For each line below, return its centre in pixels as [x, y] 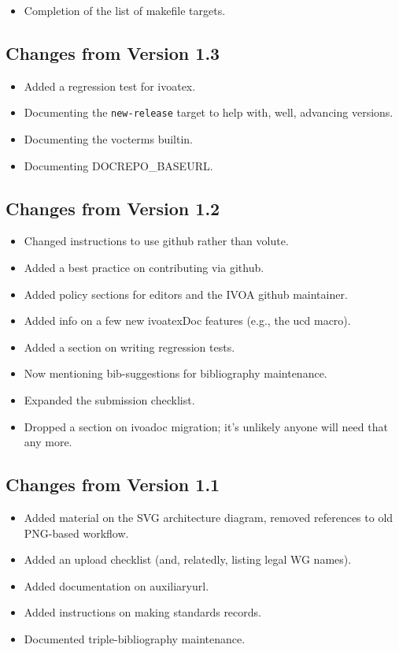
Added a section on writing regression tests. [129, 346]
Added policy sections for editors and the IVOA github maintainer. [186, 294]
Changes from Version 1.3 [113, 52]
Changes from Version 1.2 [113, 208]
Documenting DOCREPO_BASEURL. [118, 165]
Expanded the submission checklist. [109, 400]
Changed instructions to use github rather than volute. [156, 241]
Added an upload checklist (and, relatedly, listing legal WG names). [188, 559]
